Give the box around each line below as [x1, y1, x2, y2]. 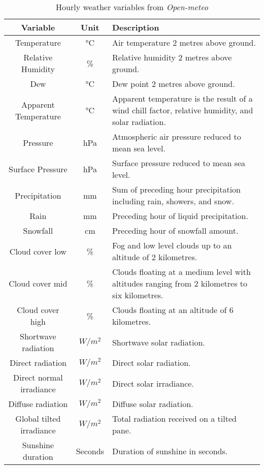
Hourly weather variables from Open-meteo [56, 1, 208, 13]
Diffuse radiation [8, 398, 68, 410]
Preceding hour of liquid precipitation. [112, 210, 248, 222]
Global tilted [15, 413, 61, 424]
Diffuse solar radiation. [112, 398, 193, 410]
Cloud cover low [9, 245, 67, 257]
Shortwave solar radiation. [112, 336, 205, 348]
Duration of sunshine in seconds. [112, 445, 228, 457]
